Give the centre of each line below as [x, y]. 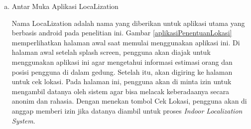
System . [23, 120]
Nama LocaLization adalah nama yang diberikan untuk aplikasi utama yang [128, 23]
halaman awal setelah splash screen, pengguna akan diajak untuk [111, 52]
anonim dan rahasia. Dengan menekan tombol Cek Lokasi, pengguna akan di [129, 101]
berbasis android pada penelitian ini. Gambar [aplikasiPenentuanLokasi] [122, 33]
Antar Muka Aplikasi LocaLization [65, 6]
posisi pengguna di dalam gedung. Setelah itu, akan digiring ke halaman [122, 71]
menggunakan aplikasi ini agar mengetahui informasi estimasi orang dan [122, 62]
